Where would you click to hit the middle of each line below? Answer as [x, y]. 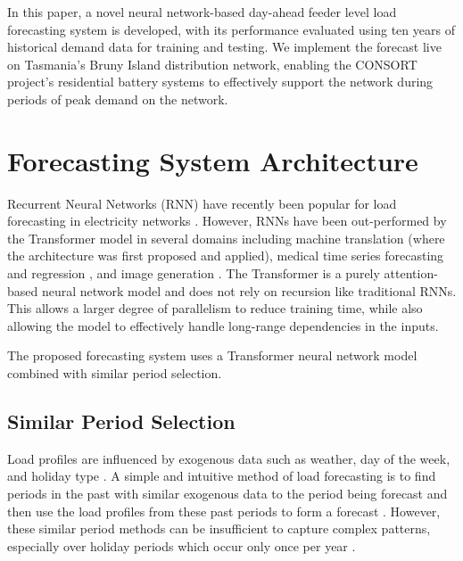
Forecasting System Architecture [213, 160]
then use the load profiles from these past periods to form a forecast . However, [224, 511]
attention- [411, 273]
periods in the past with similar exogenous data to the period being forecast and [227, 494]
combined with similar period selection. [115, 373]
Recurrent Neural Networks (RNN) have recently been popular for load [202, 203]
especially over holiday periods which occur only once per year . [182, 545]
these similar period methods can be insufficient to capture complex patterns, [219, 528]
